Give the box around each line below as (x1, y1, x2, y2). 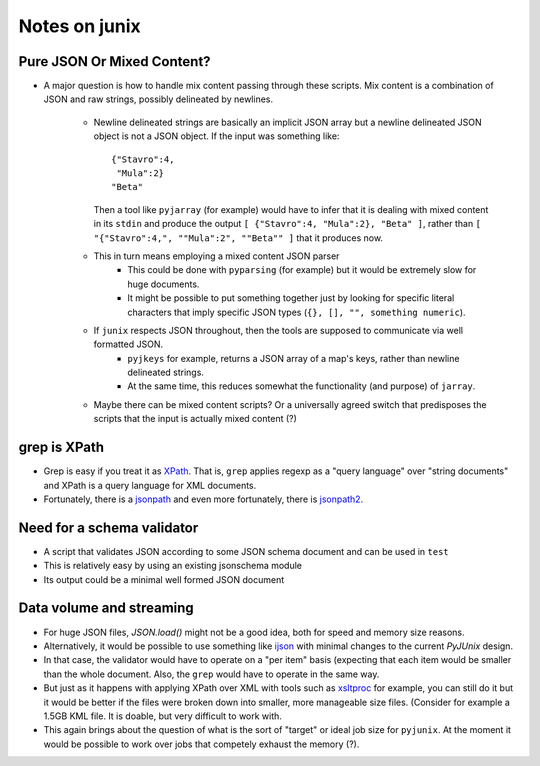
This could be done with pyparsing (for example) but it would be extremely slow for (127, 264, 477, 276)
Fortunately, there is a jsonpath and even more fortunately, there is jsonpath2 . (43, 493, 364, 505)
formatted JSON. (93, 338, 164, 350)
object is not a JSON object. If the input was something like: (93, 130, 340, 142)
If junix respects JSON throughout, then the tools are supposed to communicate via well (93, 324, 464, 336)
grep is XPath (18, 439, 105, 456)
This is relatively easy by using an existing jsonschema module (43, 560, 303, 572)
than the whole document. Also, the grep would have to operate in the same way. (43, 668, 380, 680)
